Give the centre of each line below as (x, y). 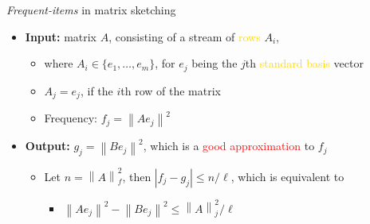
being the (215, 63)
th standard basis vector (304, 63)
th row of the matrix (171, 90)
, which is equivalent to (287, 176)
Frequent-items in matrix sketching (91, 10)
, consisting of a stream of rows (185, 36)
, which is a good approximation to (229, 146)
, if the (96, 90)
